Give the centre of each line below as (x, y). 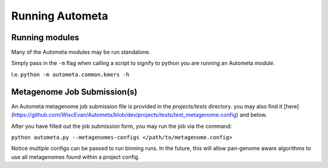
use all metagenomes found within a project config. (75, 157)
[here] (291, 106)
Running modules (45, 37)
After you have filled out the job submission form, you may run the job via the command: (121, 126)
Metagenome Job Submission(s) (74, 92)
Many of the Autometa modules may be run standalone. (81, 52)
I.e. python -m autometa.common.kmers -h (70, 74)
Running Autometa (60, 16)
